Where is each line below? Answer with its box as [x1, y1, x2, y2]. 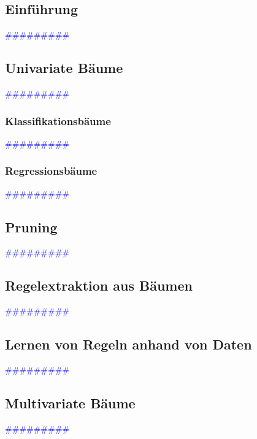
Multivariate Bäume [5, 394, 136, 412]
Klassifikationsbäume [5, 113, 111, 128]
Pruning [5, 217, 58, 236]
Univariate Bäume [5, 58, 123, 77]
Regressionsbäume [5, 163, 98, 178]
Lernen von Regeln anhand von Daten [5, 335, 252, 354]
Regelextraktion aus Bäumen [5, 276, 193, 295]
